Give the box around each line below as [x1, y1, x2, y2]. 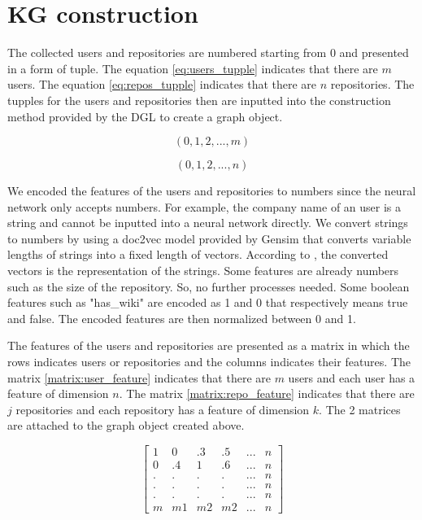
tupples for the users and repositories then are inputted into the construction [7, 91, 391, 108]
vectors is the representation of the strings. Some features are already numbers [7, 262, 399, 279]
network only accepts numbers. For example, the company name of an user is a [7, 198, 402, 215]
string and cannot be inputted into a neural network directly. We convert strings [7, 214, 408, 231]
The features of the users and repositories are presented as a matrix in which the [7, 337, 410, 354]
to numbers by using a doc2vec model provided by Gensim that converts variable [7, 229, 411, 247]
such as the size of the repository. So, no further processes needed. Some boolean [7, 277, 410, 295]
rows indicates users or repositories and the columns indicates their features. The [7, 353, 411, 370]
